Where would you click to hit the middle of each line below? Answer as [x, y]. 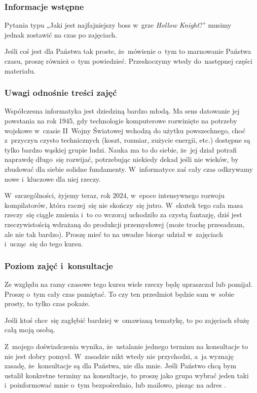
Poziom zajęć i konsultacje [59, 265]
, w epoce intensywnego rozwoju [176, 195]
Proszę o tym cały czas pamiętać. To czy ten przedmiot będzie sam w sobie [119, 294]
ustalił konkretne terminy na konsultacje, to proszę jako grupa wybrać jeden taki [127, 375]
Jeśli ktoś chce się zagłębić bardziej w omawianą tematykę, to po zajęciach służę [127, 320]
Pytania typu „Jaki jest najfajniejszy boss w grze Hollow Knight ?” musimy [118, 25]
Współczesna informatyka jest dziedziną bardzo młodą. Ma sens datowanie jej [122, 111]
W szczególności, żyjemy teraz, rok [57, 195]
